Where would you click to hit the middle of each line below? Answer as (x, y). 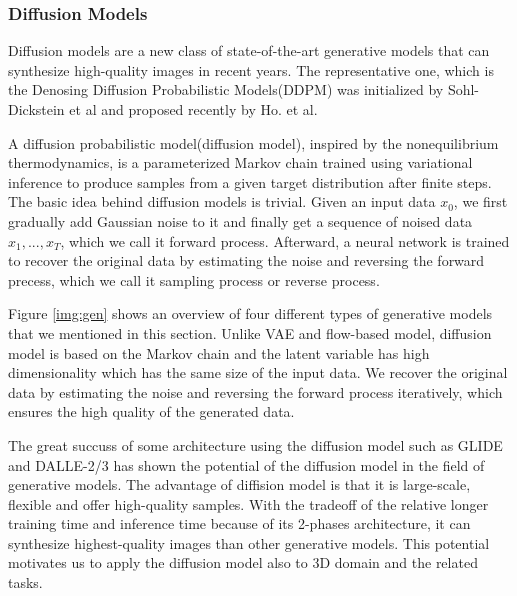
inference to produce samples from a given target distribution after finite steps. (250, 181)
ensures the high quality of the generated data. (151, 411)
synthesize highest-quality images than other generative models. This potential (249, 542)
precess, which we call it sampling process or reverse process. (194, 279)
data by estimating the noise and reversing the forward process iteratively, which (255, 391)
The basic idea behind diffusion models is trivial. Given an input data (222, 201)
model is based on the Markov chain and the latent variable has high (219, 352)
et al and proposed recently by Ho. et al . (193, 109)
